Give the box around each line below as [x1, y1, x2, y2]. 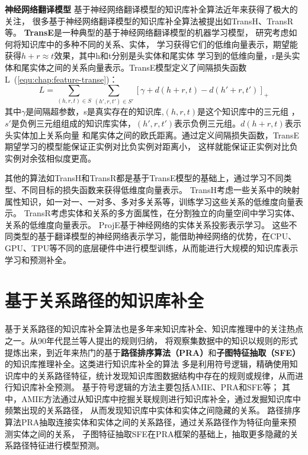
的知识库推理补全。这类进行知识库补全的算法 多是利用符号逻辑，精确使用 [5, 358, 290, 370]
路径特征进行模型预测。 [12, 439, 104, 451]
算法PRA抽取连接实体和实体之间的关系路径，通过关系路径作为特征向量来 [5, 416, 288, 428]
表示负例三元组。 [174, 117, 241, 129]
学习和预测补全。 [5, 253, 71, 266]
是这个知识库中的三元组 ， [197, 105, 300, 118]
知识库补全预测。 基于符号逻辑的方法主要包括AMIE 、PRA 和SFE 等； [12, 381, 280, 393]
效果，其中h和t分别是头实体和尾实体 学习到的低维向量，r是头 [54, 49, 292, 62]
